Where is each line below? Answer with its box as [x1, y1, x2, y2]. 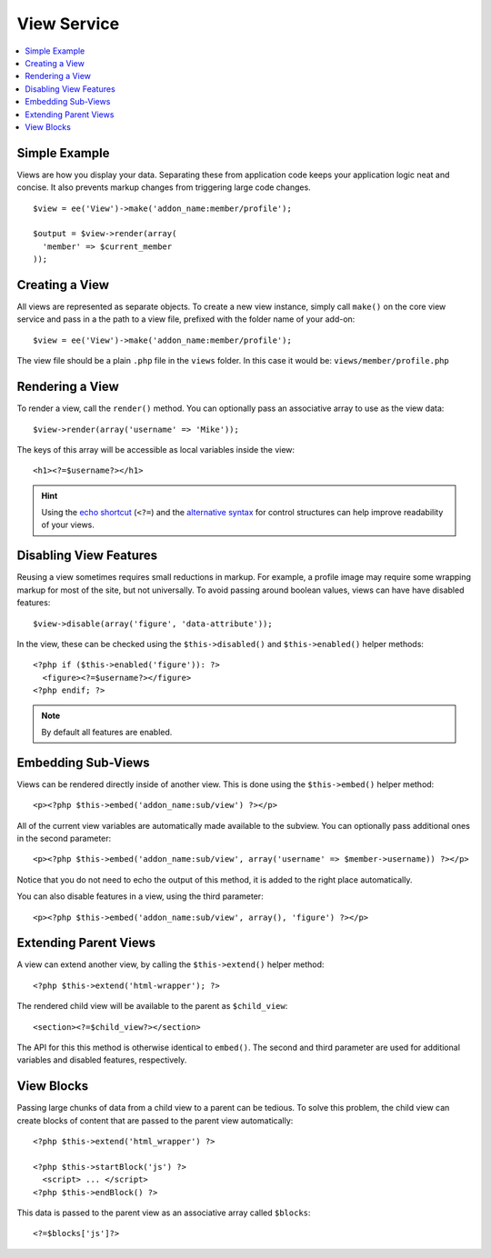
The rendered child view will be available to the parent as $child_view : [16, 1001, 288, 1012]
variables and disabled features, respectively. [16, 1054, 187, 1065]
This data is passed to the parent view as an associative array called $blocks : [16, 1207, 311, 1218]
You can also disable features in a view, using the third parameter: [16, 891, 264, 902]
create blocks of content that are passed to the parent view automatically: [16, 1114, 294, 1126]
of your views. [41, 519, 95, 531]
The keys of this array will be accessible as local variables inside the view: [16, 444, 296, 454]
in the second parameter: [16, 833, 112, 844]
